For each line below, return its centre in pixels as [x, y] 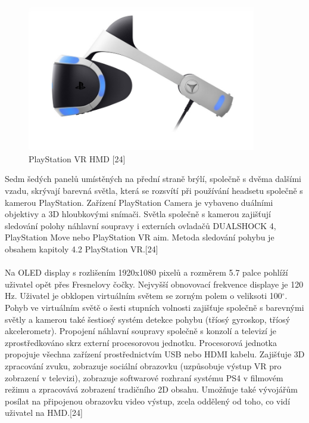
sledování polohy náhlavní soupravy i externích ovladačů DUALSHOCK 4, [141, 225]
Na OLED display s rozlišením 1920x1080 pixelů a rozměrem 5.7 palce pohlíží [146, 272]
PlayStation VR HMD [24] [77, 158]
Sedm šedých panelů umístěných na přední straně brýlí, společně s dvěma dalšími [153, 179]
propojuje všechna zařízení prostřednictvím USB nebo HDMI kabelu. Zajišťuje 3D [155, 354]
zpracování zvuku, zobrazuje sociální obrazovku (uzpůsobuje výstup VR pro [143, 365]
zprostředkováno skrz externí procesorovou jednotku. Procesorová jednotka [141, 342]
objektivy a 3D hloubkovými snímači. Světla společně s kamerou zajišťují [138, 214]
